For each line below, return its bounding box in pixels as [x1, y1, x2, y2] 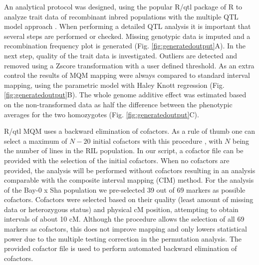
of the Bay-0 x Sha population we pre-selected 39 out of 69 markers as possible [4, 184, 246, 195]
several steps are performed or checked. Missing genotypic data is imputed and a [4, 30, 251, 41]
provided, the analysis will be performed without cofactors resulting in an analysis [4, 165, 256, 175]
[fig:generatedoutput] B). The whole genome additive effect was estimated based [4, 89, 247, 100]
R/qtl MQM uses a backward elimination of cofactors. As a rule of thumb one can [4, 126, 256, 136]
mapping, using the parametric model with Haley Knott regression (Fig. [4, 79, 225, 90]
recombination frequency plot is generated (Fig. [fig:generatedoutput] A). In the [4, 40, 246, 51]
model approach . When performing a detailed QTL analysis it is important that [4, 21, 251, 31]
